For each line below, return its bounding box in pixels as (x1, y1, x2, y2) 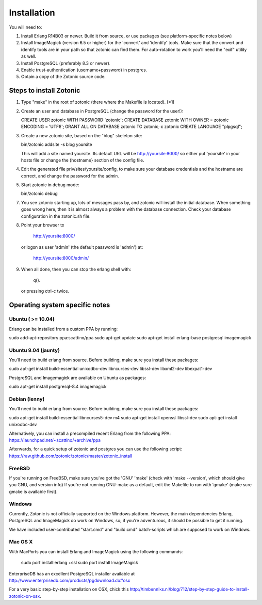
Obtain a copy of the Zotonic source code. (21, 74, 106, 80)
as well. (21, 53, 36, 59)
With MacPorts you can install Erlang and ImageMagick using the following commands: (9, 548, 183, 555)
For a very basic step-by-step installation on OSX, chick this (9, 587, 129, 592)
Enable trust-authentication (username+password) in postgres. (21, 67, 147, 73)
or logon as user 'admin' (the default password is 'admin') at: (21, 244, 143, 250)
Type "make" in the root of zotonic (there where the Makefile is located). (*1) (21, 99, 175, 105)
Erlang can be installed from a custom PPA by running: (9, 326, 118, 332)
